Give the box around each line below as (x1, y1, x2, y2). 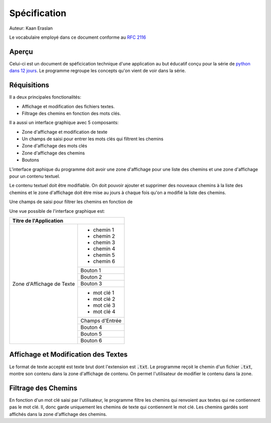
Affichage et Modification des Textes (9, 350, 128, 359)
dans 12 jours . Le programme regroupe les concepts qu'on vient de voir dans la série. (9, 68, 186, 74)
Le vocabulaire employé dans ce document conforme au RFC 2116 (9, 34, 147, 40)
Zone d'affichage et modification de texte (22, 129, 108, 135)
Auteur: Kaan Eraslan (9, 25, 53, 31)
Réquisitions (9, 81, 50, 90)
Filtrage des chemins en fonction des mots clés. (22, 110, 121, 116)
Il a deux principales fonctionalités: (9, 94, 81, 100)
